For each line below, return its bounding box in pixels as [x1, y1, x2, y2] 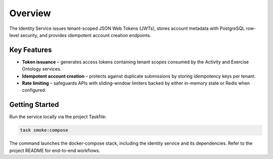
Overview [9, 8, 51, 19]
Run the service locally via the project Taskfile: [9, 114, 107, 120]
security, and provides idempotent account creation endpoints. [20, 32, 152, 38]
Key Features [9, 46, 52, 54]
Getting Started [9, 100, 59, 109]
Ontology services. [22, 66, 62, 72]
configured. [22, 87, 47, 93]
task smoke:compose [20, 127, 68, 133]
